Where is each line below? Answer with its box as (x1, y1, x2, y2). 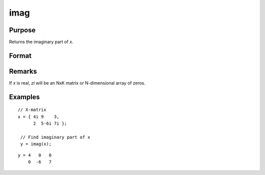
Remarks (9, 67, 37, 75)
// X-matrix (18, 107, 47, 112)
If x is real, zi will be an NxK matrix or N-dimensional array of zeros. (9, 80, 146, 86)
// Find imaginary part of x (20, 134, 91, 140)
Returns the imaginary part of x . (9, 39, 74, 45)
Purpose (9, 26, 36, 34)
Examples (9, 93, 40, 101)
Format (9, 51, 32, 60)
